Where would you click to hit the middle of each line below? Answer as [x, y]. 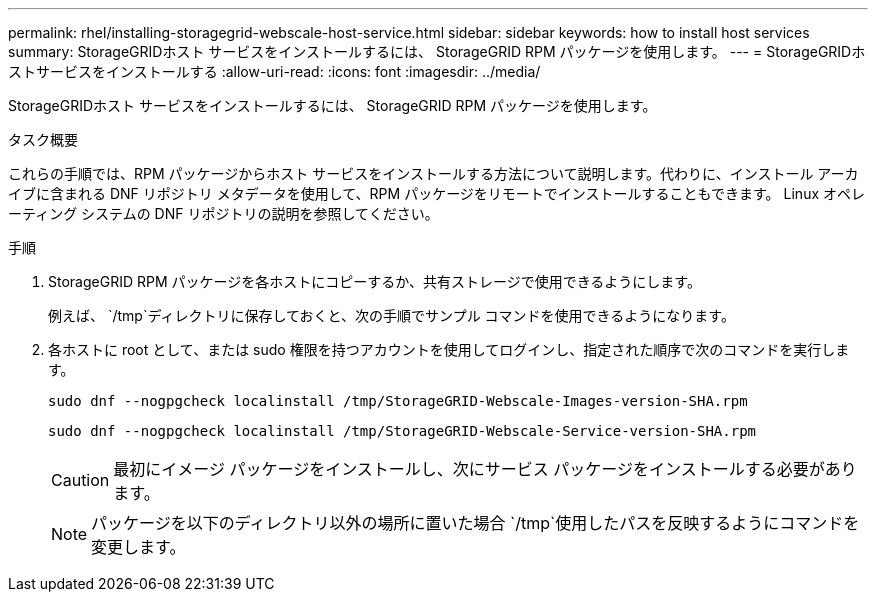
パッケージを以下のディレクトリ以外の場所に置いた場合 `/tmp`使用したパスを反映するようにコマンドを [475, 523]
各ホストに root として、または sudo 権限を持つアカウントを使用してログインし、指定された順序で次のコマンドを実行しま [449, 349]
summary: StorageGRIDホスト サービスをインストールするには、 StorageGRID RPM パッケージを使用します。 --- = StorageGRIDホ [437, 51]
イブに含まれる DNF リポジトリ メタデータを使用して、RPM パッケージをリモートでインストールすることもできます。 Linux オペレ [436, 193]
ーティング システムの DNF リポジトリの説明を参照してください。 [223, 213]
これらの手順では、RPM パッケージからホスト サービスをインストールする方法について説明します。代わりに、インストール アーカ [433, 173]
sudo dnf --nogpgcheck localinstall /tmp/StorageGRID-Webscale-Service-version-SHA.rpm [402, 431]
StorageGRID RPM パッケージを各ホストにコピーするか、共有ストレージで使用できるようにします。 [374, 281]
